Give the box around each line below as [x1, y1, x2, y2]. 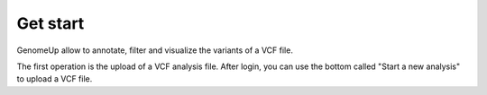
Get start [16, 13, 85, 33]
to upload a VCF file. [16, 73, 93, 84]
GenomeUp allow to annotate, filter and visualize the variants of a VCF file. [16, 45, 293, 56]
